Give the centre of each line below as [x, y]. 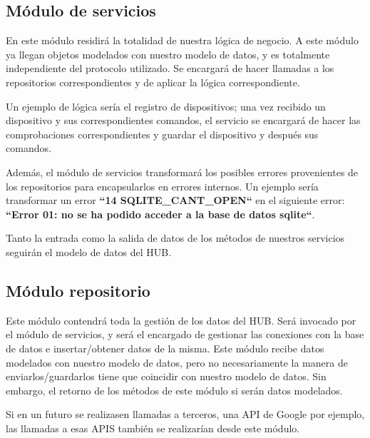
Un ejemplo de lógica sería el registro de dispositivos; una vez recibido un [166, 106]
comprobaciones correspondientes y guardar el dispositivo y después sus [162, 134]
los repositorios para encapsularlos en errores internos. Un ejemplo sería [162, 186]
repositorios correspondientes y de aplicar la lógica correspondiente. [153, 82]
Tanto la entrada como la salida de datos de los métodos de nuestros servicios [175, 238]
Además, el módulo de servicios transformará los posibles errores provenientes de [182, 172]
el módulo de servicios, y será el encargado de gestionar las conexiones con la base [185, 334]
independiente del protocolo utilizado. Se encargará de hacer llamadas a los [170, 68]
